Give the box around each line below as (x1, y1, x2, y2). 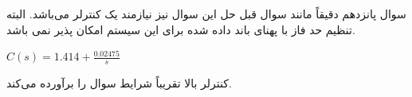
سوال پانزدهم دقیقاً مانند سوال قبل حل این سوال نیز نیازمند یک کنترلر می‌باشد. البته (6, 6, 406, 21)
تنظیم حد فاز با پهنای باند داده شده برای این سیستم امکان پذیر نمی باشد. (6, 21, 355, 37)
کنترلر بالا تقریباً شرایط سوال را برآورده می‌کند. (6, 75, 232, 91)
